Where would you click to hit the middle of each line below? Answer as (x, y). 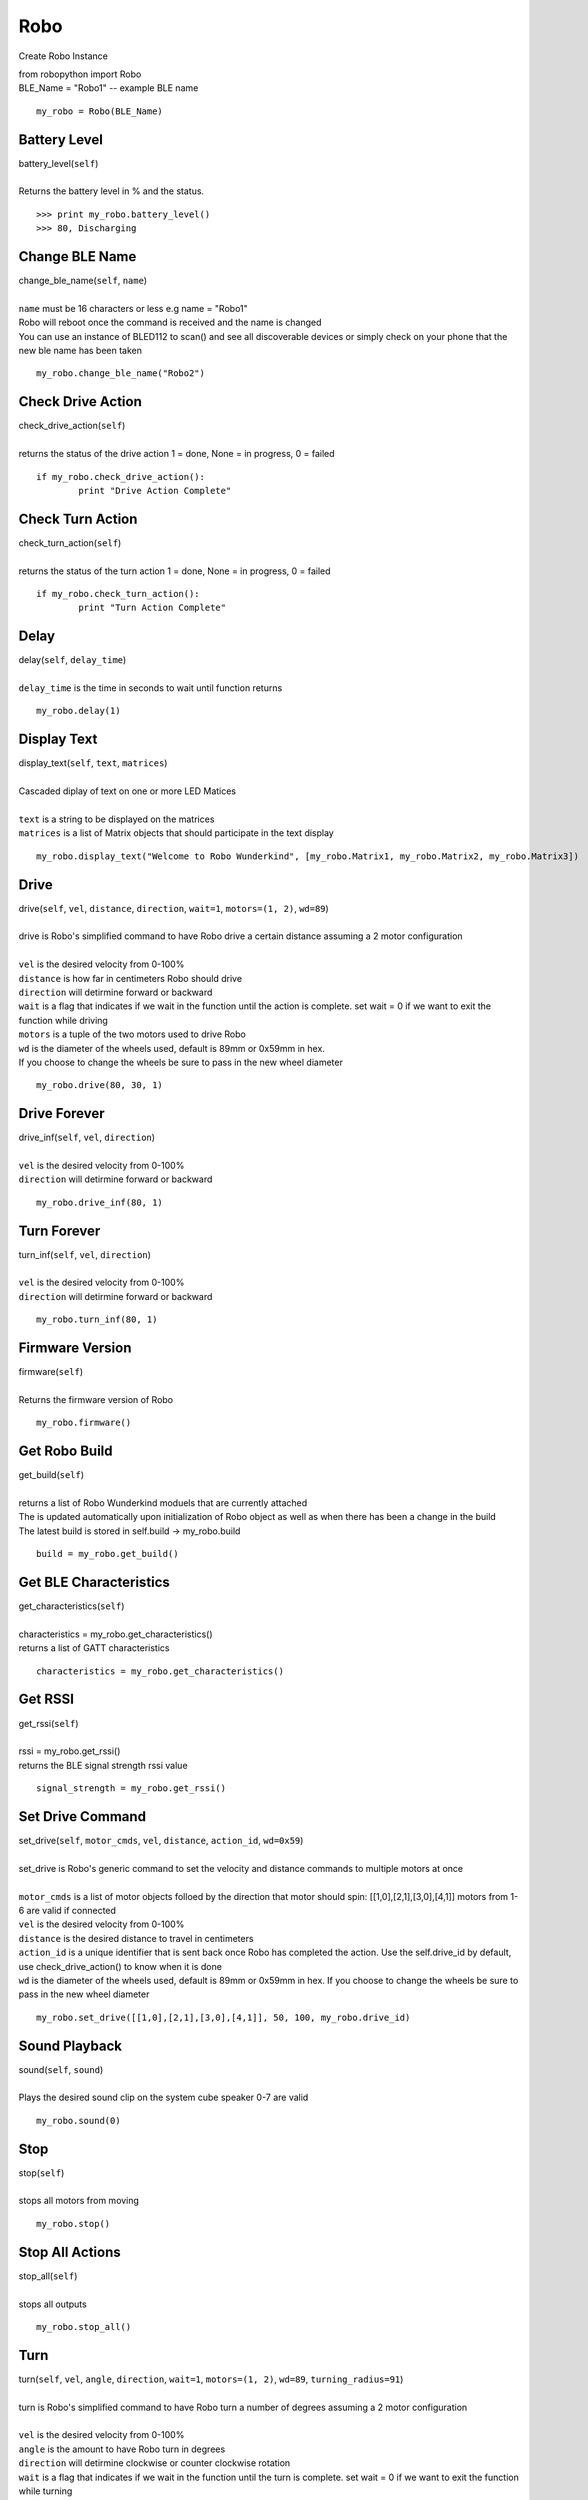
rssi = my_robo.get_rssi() (69, 1751)
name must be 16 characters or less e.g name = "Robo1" (133, 308)
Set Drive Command (82, 1816)
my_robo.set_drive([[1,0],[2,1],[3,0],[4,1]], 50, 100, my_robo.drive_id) (223, 2017)
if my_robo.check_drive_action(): (120, 476)
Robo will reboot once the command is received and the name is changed (170, 322)
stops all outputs (52, 2304)
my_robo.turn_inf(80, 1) (97, 1319)
